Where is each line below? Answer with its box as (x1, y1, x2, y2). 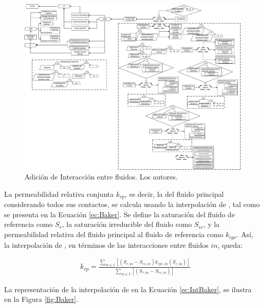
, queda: (217, 239, 243, 250)
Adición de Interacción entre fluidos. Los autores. (24, 171, 178, 182)
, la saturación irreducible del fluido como (62, 219, 192, 229)
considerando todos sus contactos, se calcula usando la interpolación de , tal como (4, 199, 260, 210)
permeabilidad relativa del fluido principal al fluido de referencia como (4, 229, 223, 240)
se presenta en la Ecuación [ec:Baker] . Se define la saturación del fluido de (4, 209, 235, 219)
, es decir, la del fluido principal (125, 188, 224, 199)
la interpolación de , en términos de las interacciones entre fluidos (4, 239, 209, 250)
